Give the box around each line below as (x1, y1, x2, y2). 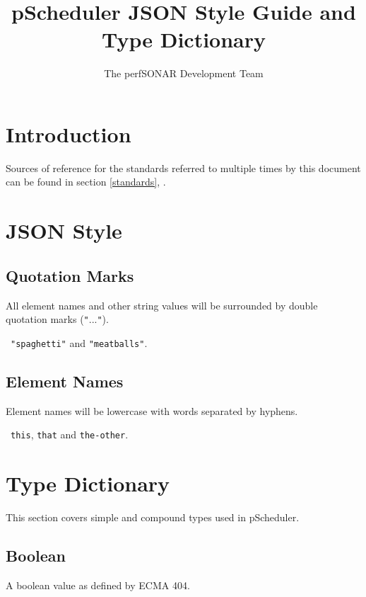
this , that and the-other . (11, 427, 129, 442)
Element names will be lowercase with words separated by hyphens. (6, 403, 298, 418)
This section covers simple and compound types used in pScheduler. (6, 510, 300, 525)
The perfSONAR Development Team (104, 66, 264, 81)
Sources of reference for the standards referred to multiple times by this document (6, 160, 361, 175)
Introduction (6, 119, 131, 148)
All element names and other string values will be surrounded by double (6, 297, 318, 312)
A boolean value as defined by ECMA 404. (6, 577, 190, 592)
